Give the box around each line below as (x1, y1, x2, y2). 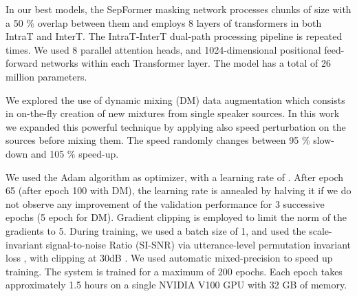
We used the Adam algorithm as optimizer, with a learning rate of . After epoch (6, 169, 344, 184)
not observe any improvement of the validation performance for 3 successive (6, 196, 325, 211)
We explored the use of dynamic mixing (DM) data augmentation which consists (6, 92, 345, 107)
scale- (309, 223, 332, 237)
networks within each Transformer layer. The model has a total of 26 (41, 56, 331, 70)
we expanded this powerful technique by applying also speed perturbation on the (6, 119, 346, 134)
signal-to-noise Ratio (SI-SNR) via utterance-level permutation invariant (45, 237, 351, 251)
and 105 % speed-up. (30, 146, 119, 160)
